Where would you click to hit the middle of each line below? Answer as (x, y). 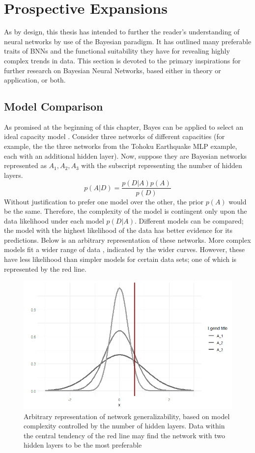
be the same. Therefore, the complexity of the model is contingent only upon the (126, 211)
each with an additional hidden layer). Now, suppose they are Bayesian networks (126, 156)
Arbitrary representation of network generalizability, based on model (127, 416)
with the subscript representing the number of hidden (162, 165)
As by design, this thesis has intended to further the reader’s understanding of (122, 32)
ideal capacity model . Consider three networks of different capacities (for (114, 136)
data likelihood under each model (54, 220)
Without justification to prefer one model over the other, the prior (104, 201)
